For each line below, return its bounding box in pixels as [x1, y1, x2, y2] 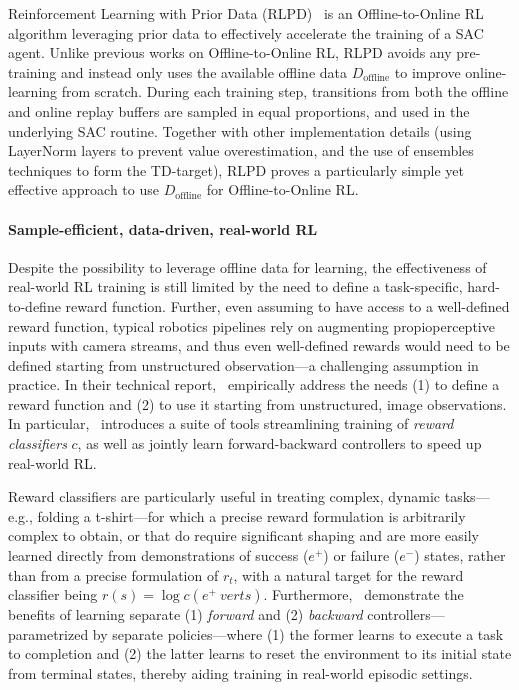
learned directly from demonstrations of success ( [8, 545, 309, 566]
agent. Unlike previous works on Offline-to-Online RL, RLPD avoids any [8, 42, 452, 63]
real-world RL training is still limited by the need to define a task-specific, [8, 276, 463, 297]
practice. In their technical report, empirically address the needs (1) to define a [8, 374, 500, 395]
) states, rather [414, 545, 506, 566]
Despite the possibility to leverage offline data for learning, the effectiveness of [8, 256, 487, 277]
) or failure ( [323, 545, 400, 566]
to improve [394, 61, 461, 82]
